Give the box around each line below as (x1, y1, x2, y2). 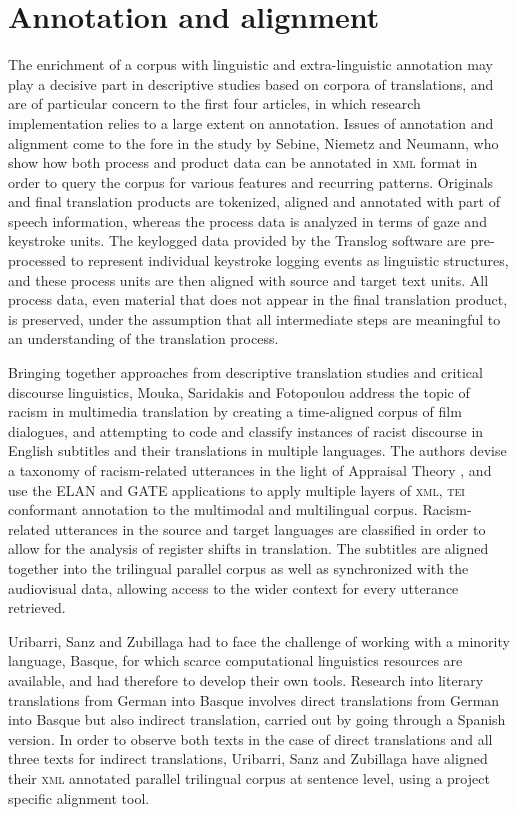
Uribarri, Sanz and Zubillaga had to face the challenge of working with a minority (8, 630, 510, 651)
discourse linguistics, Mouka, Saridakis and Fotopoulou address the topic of (8, 381, 470, 402)
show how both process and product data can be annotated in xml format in (8, 152, 478, 173)
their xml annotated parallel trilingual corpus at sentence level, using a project (8, 767, 490, 788)
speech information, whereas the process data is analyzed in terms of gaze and (8, 210, 487, 231)
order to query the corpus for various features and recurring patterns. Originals (8, 171, 494, 192)
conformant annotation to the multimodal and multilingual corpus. (8, 499, 418, 520)
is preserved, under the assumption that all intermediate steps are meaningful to (8, 308, 501, 329)
